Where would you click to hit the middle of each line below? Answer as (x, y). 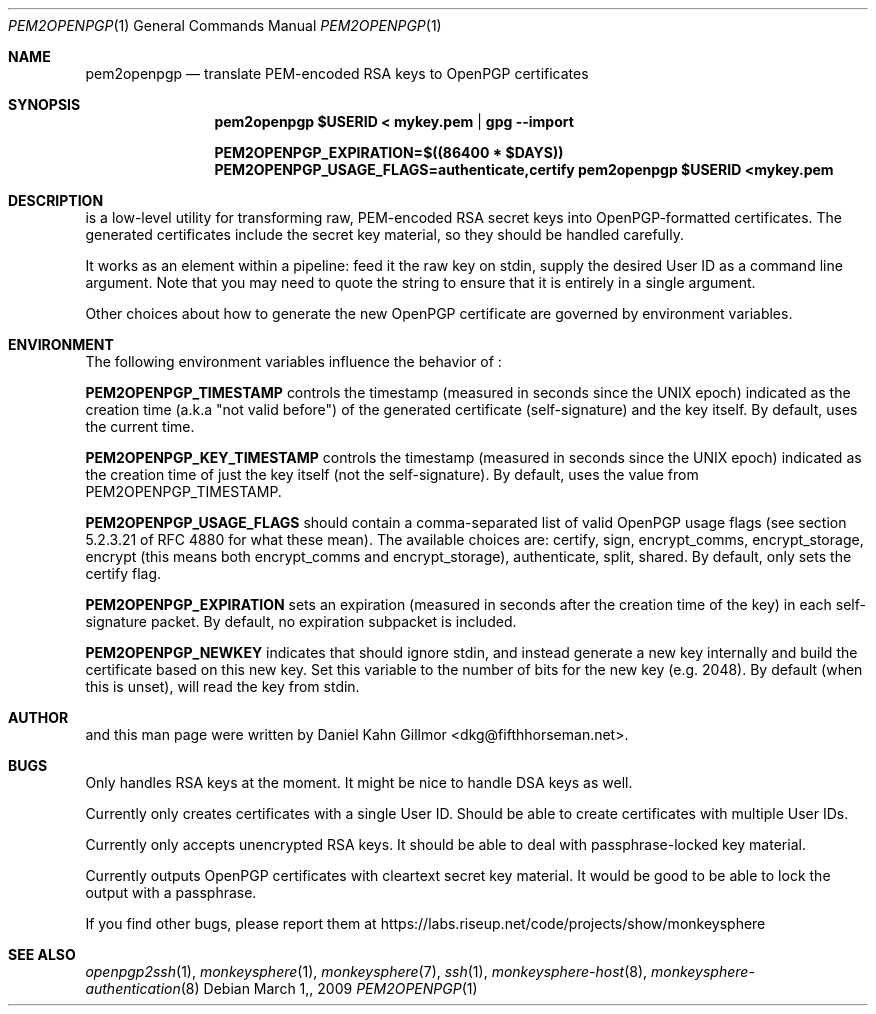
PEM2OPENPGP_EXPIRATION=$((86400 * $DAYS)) (389, 152)
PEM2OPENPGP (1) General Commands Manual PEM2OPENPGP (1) (225, 25)
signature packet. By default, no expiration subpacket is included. (301, 621)
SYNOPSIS (44, 104)
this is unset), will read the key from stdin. (222, 686)
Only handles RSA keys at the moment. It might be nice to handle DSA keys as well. (359, 782)
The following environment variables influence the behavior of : (293, 361)
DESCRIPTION (56, 200)
